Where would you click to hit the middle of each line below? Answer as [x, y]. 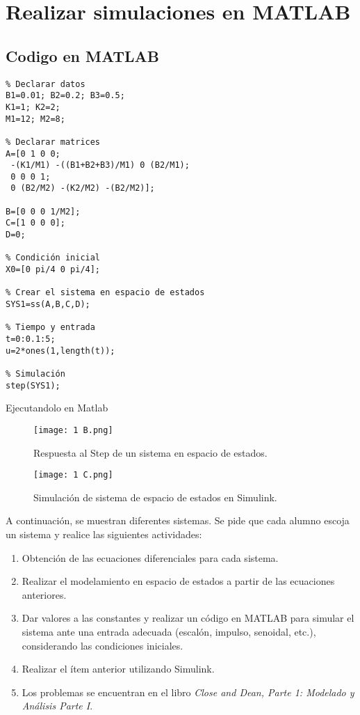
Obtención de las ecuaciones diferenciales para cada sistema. [150, 557]
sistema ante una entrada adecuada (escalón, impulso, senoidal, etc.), [169, 631]
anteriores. [44, 594]
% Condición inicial [53, 258]
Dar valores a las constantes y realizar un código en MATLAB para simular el [188, 618]
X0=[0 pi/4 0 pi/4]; [53, 270]
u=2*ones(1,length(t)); [60, 351]
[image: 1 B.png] [73, 430]
